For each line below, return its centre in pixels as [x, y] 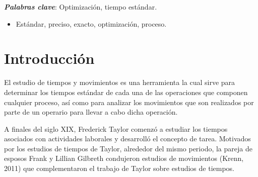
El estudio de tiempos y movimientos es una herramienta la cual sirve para [120, 82]
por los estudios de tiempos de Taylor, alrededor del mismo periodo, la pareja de [128, 148]
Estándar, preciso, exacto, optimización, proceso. [91, 23]
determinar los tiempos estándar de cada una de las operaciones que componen [126, 92]
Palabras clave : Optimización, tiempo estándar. [81, 7]
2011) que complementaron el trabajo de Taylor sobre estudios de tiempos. [119, 168]
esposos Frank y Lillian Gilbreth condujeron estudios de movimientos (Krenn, [124, 158]
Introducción [49, 58]
